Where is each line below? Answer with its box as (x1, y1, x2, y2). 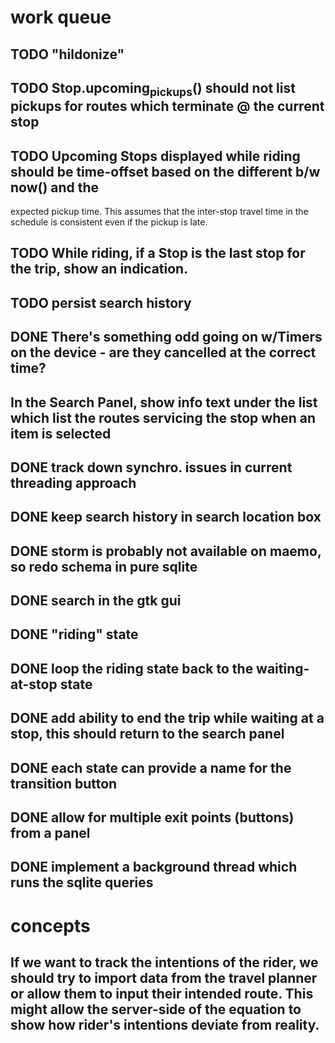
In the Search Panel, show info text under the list (10, 394, 318, 411)
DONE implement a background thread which (10, 859, 298, 876)
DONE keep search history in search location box (10, 509, 322, 526)
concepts (10, 914, 91, 937)
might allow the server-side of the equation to (10, 1001, 302, 1018)
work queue (10, 6, 112, 29)
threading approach (10, 474, 137, 491)
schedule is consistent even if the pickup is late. (10, 216, 208, 228)
